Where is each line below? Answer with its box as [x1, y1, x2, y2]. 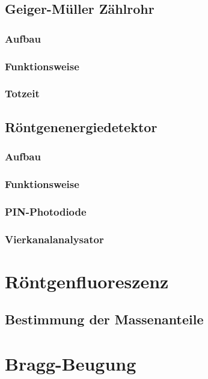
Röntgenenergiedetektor [5, 117, 158, 136]
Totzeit [5, 86, 40, 101]
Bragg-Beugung [5, 351, 136, 375]
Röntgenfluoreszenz [5, 268, 169, 293]
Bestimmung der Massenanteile [5, 310, 204, 329]
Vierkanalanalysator [5, 231, 104, 246]
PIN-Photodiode [5, 204, 87, 219]
